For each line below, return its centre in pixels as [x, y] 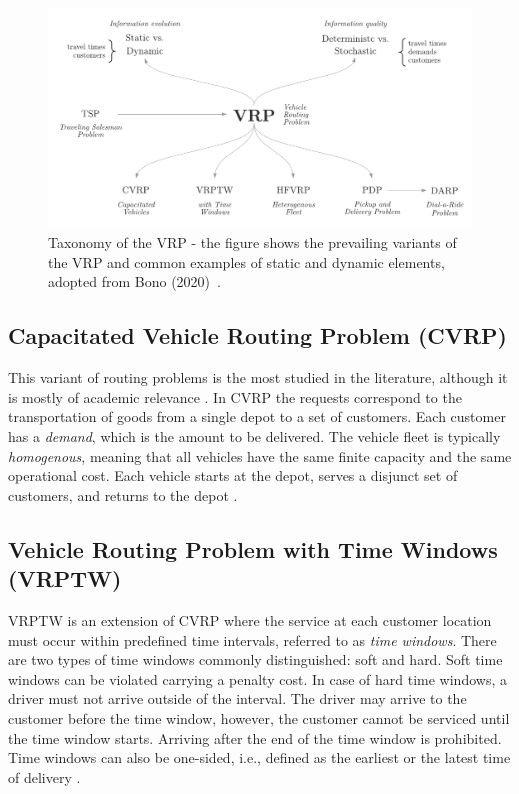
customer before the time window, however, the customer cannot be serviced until [259, 717]
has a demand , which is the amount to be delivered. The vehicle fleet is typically [254, 436]
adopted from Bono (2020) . [134, 281]
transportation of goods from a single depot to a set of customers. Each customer [257, 416]
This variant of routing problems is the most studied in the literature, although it [258, 377]
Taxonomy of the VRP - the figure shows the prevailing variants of [252, 242]
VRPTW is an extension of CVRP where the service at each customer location [250, 620]
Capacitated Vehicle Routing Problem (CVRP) [257, 335]
